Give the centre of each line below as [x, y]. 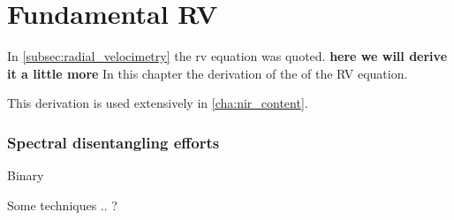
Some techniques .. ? [62, 205]
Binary [26, 175]
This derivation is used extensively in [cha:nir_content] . [158, 103]
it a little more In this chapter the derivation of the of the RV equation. [208, 73]
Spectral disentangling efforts [113, 142]
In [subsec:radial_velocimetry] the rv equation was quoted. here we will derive [227, 56]
